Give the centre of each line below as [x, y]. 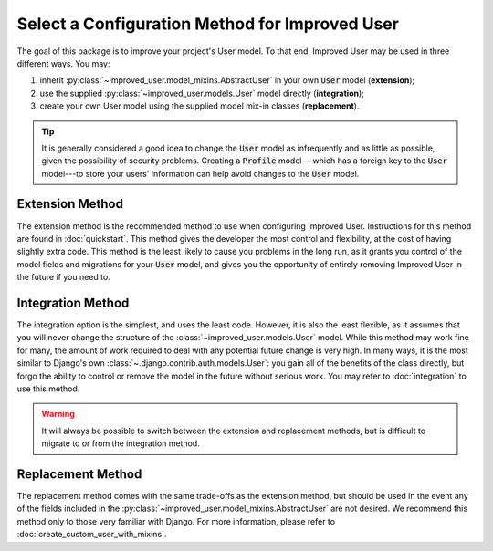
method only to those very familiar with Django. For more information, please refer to [176, 521]
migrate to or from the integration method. [121, 443]
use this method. [48, 389]
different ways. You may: [63, 63]
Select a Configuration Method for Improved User [208, 24]
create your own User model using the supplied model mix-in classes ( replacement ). [199, 106]
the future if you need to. [64, 277]
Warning [58, 414]
